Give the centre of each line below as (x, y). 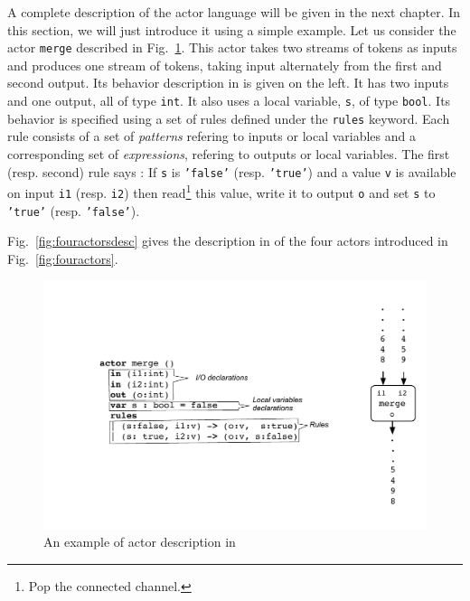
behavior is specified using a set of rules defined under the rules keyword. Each (229, 118)
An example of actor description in (140, 542)
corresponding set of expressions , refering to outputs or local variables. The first (229, 153)
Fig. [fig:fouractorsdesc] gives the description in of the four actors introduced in (228, 241)
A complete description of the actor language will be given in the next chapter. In (234, 12)
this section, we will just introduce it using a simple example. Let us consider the (232, 29)
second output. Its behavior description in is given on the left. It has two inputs (228, 83)
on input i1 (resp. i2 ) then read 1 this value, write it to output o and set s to (221, 191)
